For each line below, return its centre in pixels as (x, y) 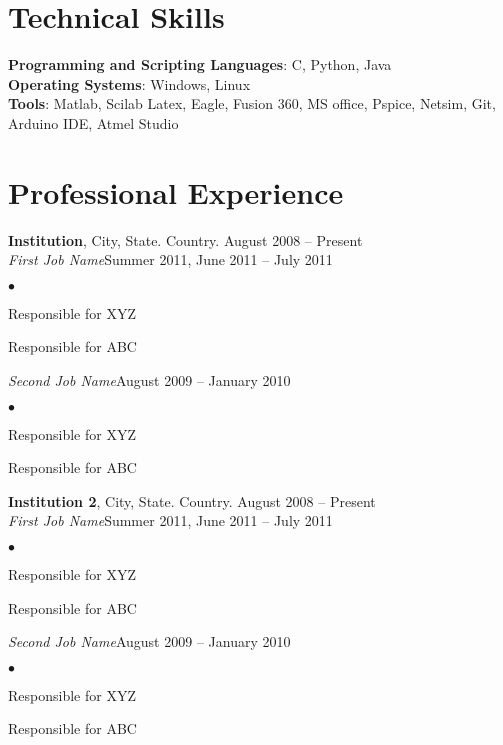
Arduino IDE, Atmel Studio (93, 122)
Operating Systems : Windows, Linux (129, 83)
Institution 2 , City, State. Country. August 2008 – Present (192, 500)
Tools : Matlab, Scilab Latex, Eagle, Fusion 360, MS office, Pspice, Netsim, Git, (252, 103)
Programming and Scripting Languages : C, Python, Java (200, 64)
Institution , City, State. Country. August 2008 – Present (185, 239)
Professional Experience (176, 191)
